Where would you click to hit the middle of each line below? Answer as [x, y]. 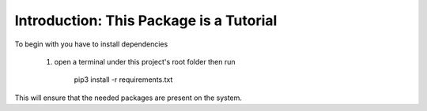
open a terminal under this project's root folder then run [145, 61]
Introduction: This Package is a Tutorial [146, 20]
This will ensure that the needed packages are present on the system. [128, 98]
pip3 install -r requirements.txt [123, 80]
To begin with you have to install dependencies [91, 44]
